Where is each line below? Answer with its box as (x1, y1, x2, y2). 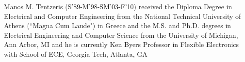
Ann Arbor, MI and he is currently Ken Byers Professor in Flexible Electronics (4, 39, 239, 49)
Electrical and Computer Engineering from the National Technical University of (4, 11, 241, 21)
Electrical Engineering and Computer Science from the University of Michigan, (4, 30, 238, 40)
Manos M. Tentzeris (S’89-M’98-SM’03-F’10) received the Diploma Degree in (4, 1, 232, 11)
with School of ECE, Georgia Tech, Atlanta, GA (4, 48, 147, 59)
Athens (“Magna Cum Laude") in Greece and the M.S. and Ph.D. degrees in (4, 20, 231, 31)
